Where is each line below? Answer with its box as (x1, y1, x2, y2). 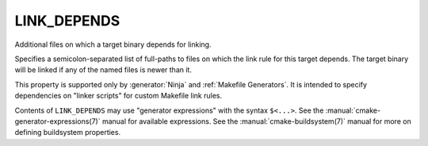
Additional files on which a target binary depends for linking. (14, 40, 212, 49)
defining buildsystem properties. (14, 128, 121, 137)
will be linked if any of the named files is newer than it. (14, 65, 192, 75)
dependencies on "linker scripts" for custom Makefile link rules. (14, 91, 222, 101)
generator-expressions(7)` (14, 116, 101, 126)
